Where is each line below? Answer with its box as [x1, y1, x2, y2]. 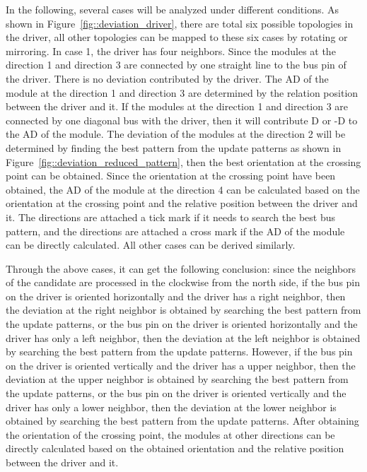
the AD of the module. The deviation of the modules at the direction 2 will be [6, 126, 346, 141]
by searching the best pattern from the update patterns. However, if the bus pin [6, 344, 353, 359]
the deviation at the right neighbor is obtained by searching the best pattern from [6, 302, 361, 317]
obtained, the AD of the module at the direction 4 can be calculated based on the [6, 182, 360, 196]
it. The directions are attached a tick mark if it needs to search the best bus [6, 209, 335, 224]
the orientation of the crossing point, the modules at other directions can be [6, 427, 335, 442]
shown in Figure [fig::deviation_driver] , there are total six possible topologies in [6, 16, 354, 30]
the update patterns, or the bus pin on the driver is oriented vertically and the [6, 386, 346, 401]
